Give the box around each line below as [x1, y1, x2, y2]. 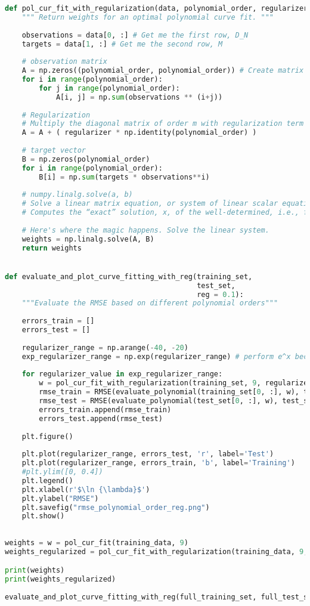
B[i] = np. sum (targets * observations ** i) [39, 172, 210, 181]
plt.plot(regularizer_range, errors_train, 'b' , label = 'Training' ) [21, 459, 295, 468]
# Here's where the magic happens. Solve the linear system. [21, 225, 269, 234]
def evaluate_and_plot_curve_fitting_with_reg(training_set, [5, 272, 253, 281]
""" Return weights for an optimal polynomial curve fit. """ [21, 13, 274, 21]
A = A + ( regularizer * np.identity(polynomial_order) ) [21, 128, 257, 137]
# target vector [21, 146, 86, 154]
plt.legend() [21, 476, 73, 485]
